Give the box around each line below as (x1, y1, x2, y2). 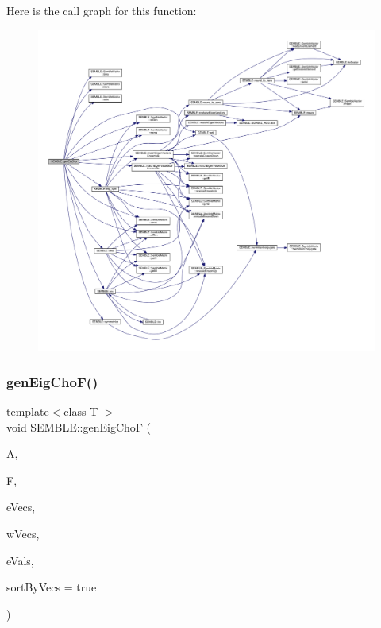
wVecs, (6, 525, 40, 542)
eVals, (6, 552, 34, 568)
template (6, 403, 49, 420)
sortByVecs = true (6, 579, 97, 595)
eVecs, (6, 498, 36, 515)
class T (63, 403, 98, 420)
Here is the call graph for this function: (6, 2, 197, 18)
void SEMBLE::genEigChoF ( (6, 418, 152, 435)
